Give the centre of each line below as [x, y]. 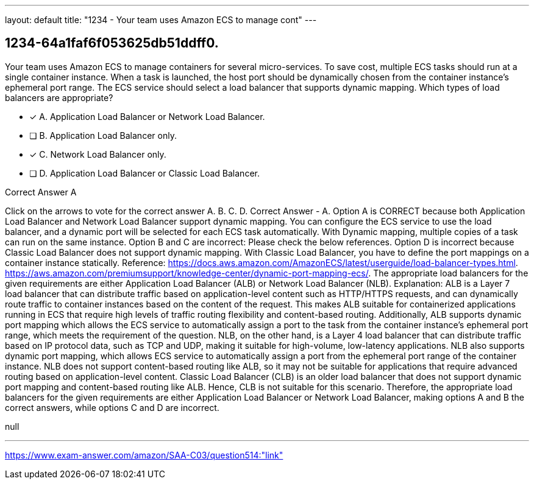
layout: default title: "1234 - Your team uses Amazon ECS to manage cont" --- [161, 20]
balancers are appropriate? [59, 97]
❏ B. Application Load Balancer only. [103, 135]
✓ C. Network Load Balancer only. [98, 154]
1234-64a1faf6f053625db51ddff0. [112, 43]
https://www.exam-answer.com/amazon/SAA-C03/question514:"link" [144, 455]
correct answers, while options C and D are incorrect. [112, 407]
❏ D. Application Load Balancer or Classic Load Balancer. [144, 173]
